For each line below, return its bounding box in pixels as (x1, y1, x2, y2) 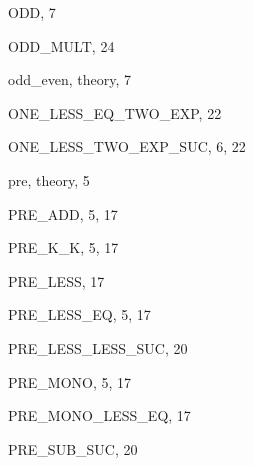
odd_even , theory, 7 (8, 69, 131, 90)
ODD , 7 (8, 2, 56, 22)
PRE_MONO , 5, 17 (8, 371, 132, 392)
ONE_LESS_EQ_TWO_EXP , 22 (8, 102, 222, 123)
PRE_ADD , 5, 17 (8, 203, 118, 224)
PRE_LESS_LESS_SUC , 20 (8, 337, 188, 358)
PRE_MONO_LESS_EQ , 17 (8, 405, 191, 426)
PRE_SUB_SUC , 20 (8, 438, 138, 459)
